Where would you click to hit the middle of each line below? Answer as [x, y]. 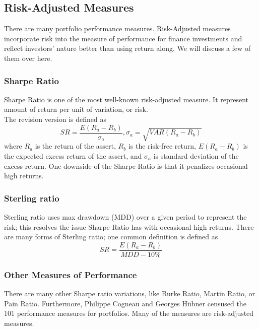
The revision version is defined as [55, 119]
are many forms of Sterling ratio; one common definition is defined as [111, 237]
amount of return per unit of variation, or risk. [76, 109]
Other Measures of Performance [71, 274]
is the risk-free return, [162, 146]
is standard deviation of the [196, 156]
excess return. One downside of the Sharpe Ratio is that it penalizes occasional [126, 166]
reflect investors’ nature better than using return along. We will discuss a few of [127, 48]
